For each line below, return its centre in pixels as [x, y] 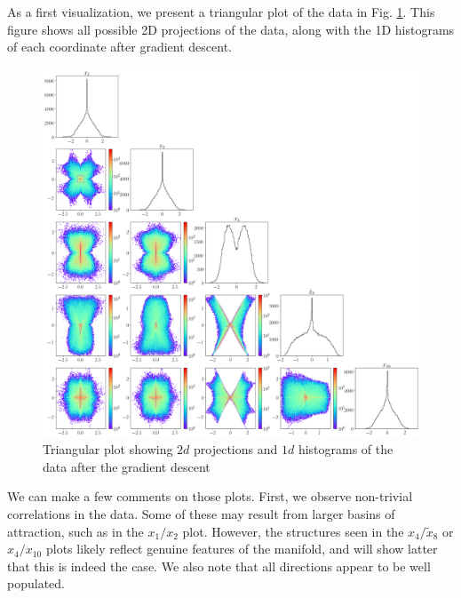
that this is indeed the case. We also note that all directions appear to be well [219, 566]
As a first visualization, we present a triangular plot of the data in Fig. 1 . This [221, 12]
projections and [236, 449]
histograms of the [346, 449]
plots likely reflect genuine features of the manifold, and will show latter [242, 549]
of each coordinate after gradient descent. [119, 47]
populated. [36, 583]
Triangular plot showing [108, 449]
